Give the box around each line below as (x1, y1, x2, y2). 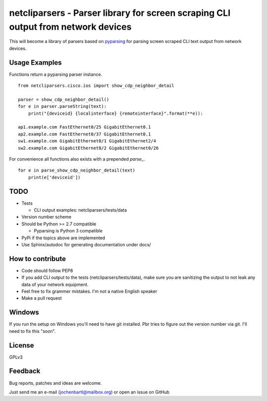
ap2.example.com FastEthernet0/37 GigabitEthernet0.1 (18, 131, 151, 137)
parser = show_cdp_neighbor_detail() (18, 96, 110, 102)
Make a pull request (21, 295, 62, 301)
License (9, 341, 34, 350)
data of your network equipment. (21, 281, 89, 287)
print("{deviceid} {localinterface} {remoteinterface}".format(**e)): (28, 110, 203, 116)
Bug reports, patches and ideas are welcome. (9, 380, 102, 386)
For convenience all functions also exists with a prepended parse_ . (9, 156, 145, 162)
